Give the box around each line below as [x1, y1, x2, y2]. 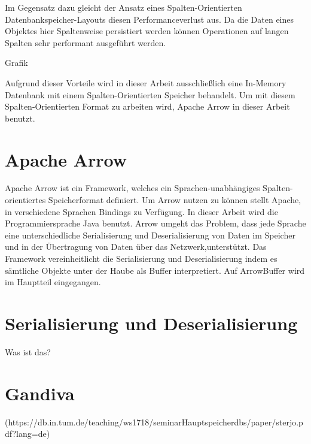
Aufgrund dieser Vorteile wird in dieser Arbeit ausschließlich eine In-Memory [5, 76, 286, 89]
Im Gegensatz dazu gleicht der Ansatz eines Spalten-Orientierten [5, 1, 242, 13]
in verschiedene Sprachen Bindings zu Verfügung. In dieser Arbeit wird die [5, 205, 278, 218]
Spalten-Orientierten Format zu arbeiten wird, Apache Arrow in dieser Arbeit [5, 100, 290, 113]
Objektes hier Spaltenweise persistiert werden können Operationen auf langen [5, 25, 289, 37]
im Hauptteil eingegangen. [5, 276, 101, 288]
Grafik [5, 56, 28, 69]
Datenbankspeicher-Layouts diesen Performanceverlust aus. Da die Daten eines [5, 13, 294, 25]
